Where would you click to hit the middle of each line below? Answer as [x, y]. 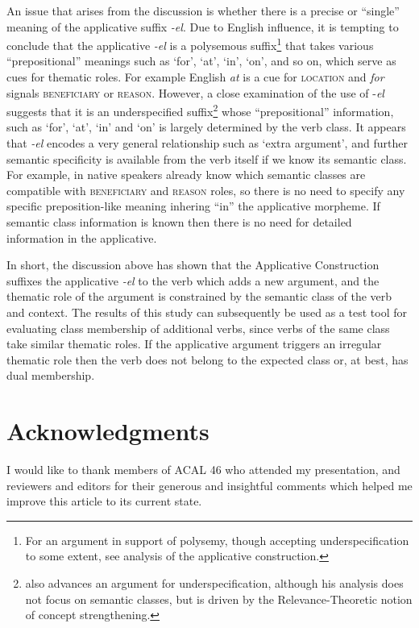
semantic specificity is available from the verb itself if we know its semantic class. [207, 158]
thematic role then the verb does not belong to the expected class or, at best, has [207, 359]
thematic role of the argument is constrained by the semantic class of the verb [199, 296]
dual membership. [51, 375]
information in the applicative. [82, 237]
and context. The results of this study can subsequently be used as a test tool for [207, 312]
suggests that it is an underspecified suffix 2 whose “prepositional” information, [200, 110]
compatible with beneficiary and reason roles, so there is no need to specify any [206, 190]
